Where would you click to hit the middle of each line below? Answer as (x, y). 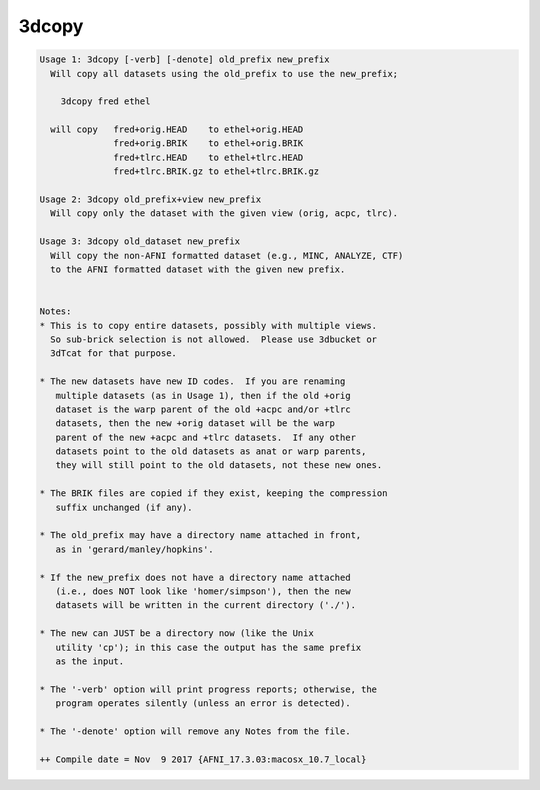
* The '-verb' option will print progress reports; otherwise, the (208, 689)
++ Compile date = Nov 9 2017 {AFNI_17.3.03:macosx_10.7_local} (203, 759)
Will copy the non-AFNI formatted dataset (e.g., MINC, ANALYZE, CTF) (227, 255)
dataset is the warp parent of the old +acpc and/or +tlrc (203, 409)
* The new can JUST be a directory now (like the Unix (176, 633)
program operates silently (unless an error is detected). (203, 703)
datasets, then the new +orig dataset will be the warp (195, 423)
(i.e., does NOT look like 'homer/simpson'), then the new (203, 591)
